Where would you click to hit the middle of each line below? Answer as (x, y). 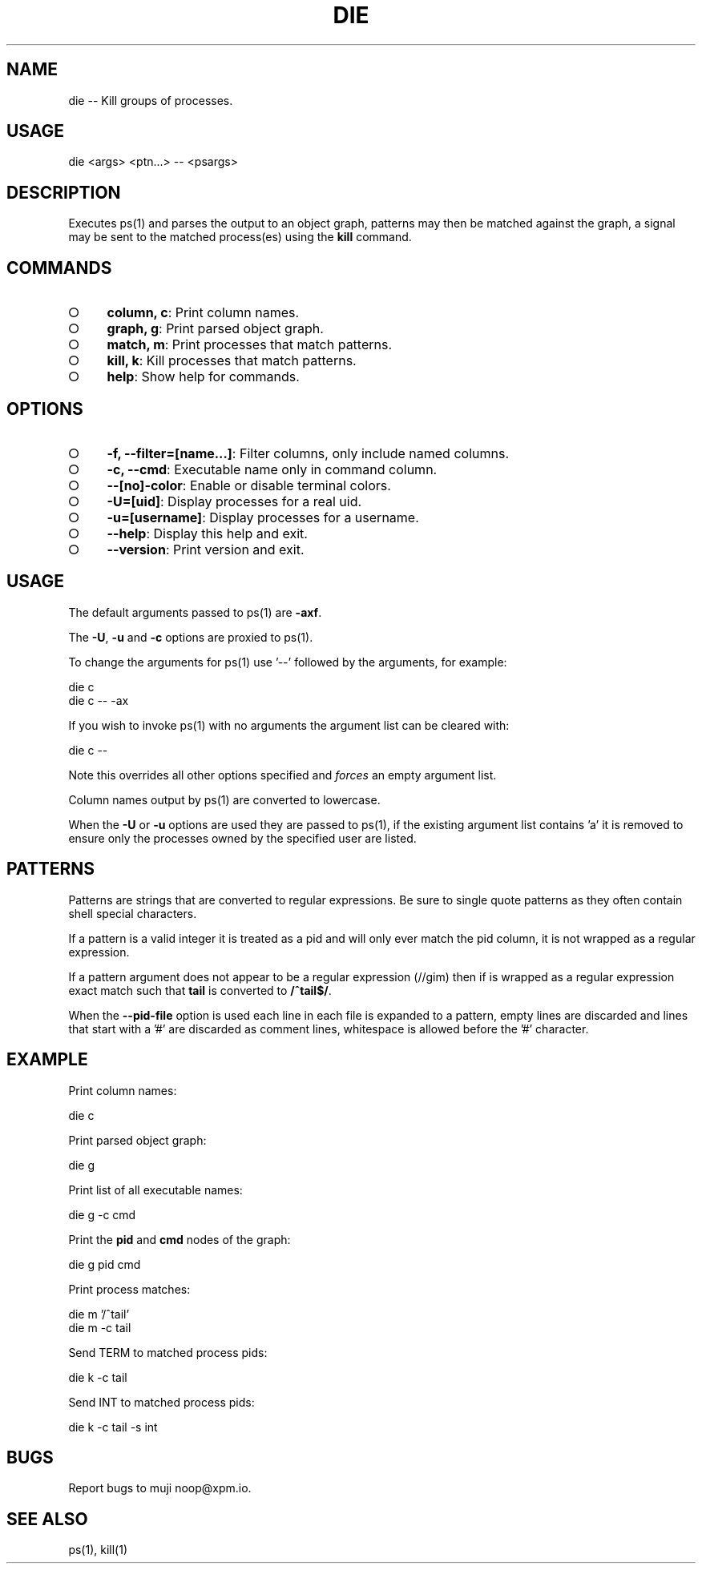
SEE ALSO (47, 1519)
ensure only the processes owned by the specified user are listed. (242, 838)
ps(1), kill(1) (98, 1550)
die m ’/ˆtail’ (99, 1314)
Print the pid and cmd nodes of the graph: (180, 1239)
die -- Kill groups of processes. (151, 100)
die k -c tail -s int (113, 1427)
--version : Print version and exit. (206, 549)
